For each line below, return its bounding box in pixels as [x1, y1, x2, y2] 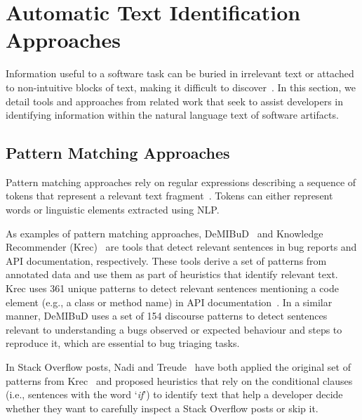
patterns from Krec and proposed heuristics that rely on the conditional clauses [6, 373, 353, 388]
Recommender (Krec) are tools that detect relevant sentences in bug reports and [6, 239, 357, 254]
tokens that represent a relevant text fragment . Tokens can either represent [6, 188, 333, 203]
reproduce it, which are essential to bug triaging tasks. [6, 336, 240, 350]
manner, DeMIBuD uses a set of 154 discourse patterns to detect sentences [6, 308, 328, 323]
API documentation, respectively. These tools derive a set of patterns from [6, 253, 327, 268]
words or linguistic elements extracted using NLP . [6, 202, 220, 217]
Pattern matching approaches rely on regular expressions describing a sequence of [6, 174, 356, 189]
